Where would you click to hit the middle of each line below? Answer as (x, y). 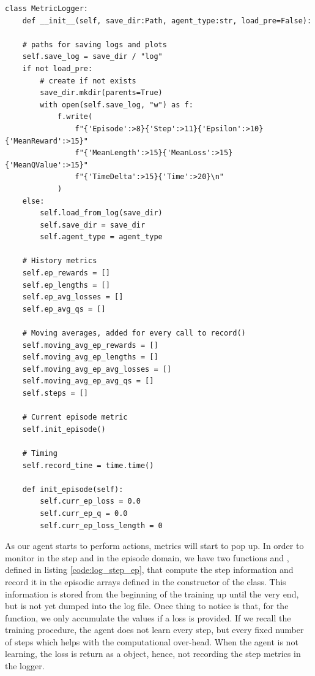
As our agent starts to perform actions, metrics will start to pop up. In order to (154, 546)
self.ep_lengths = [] (66, 285)
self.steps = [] (55, 393)
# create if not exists (88, 81)
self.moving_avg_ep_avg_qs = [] (88, 381)
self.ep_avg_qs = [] (64, 309)
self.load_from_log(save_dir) (101, 213)
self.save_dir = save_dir (93, 225)
